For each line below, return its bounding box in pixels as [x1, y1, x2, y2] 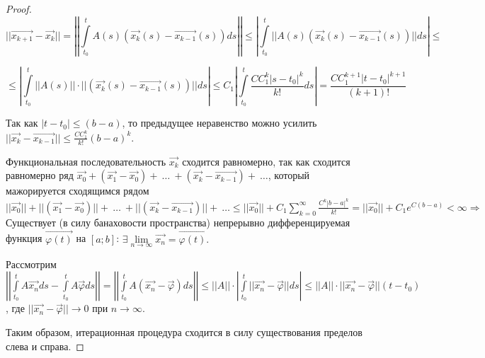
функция [6, 231, 42, 246]
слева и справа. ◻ [6, 338, 84, 353]
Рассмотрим [6, 256, 57, 271]
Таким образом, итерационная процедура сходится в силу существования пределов [6, 325, 363, 340]
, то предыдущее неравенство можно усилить [122, 115, 317, 130]
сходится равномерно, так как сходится [182, 154, 350, 168]
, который [268, 168, 310, 183]
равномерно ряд [6, 168, 74, 183]
